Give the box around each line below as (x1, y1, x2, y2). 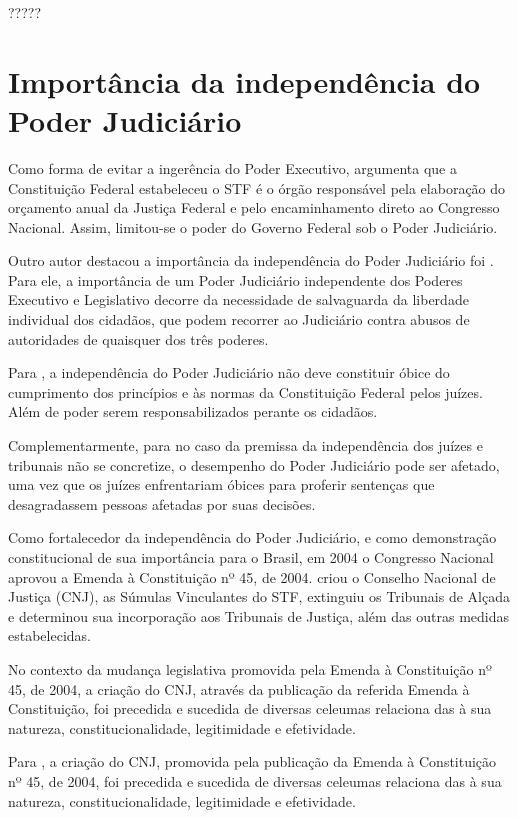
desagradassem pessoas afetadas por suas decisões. (8, 493, 316, 514)
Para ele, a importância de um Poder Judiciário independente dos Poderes (8, 269, 463, 290)
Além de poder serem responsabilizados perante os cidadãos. (8, 401, 378, 422)
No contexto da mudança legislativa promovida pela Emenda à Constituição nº (8, 658, 492, 679)
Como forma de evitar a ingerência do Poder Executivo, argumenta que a (8, 157, 457, 178)
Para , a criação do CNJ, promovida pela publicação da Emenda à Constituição (8, 751, 497, 772)
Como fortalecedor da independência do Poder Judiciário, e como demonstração (8, 527, 497, 548)
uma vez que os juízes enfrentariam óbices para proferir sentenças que (8, 474, 435, 495)
